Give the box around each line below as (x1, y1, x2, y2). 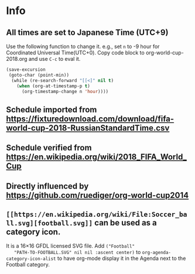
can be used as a (94, 218, 157, 228)
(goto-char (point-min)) (8, 72, 69, 78)
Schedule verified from (6, 143, 92, 153)
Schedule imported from (6, 104, 97, 115)
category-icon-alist (6, 256, 57, 262)
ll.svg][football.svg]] (6, 218, 93, 227)
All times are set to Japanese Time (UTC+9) (6, 28, 169, 37)
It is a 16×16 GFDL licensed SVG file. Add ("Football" (6, 242, 135, 249)
